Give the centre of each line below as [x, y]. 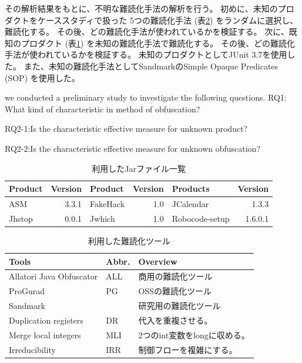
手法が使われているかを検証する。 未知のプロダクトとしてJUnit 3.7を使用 [146, 54]
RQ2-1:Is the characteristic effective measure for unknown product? [126, 129]
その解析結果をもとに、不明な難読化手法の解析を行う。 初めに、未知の [141, 8]
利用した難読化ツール [129, 240]
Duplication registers [46, 320]
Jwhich [103, 218]
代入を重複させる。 [175, 320]
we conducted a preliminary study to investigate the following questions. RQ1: [146, 97]
